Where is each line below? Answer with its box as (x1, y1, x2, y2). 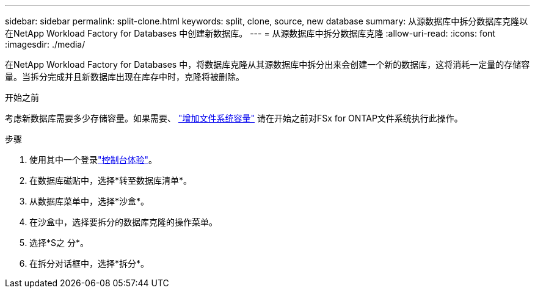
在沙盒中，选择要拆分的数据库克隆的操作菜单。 (29, 217, 217, 227)
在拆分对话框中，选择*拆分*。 (29, 258, 150, 269)
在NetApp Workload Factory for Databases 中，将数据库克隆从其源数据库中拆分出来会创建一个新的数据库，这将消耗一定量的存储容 (5, 59, 530, 70)
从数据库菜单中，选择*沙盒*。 (29, 196, 150, 206)
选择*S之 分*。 (29, 237, 89, 248)
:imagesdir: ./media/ (5, 39, 86, 49)
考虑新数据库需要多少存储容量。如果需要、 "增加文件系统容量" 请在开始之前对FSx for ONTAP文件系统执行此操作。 (5, 113, 463, 123)
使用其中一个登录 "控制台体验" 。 (29, 154, 158, 165)
